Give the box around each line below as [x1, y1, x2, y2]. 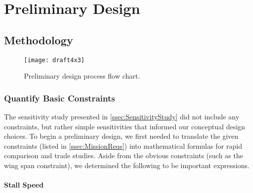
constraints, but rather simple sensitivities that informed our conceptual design [4, 121, 246, 131]
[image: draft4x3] [24, 56, 85, 64]
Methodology [4, 32, 73, 47]
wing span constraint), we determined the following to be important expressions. [4, 160, 250, 171]
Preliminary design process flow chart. [24, 71, 140, 81]
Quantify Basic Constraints [4, 92, 115, 104]
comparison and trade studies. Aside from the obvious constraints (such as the [4, 150, 243, 161]
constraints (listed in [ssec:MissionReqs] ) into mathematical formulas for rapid [4, 140, 243, 151]
